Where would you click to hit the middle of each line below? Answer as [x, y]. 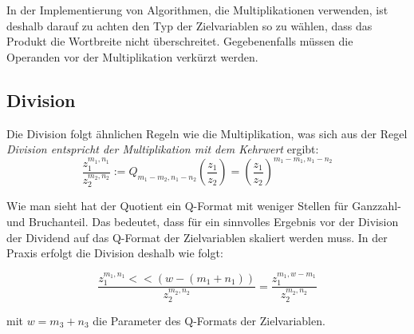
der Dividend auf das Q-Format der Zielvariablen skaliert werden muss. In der [197, 237]
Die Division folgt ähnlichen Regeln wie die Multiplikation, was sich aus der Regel [207, 133]
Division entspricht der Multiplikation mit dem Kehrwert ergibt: [163, 149]
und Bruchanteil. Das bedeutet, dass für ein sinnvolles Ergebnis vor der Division [203, 221]
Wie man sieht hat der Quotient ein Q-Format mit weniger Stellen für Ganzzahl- [204, 206]
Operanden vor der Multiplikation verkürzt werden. [132, 56]
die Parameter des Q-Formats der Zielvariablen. [209, 320]
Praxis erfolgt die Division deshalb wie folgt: [115, 253]
